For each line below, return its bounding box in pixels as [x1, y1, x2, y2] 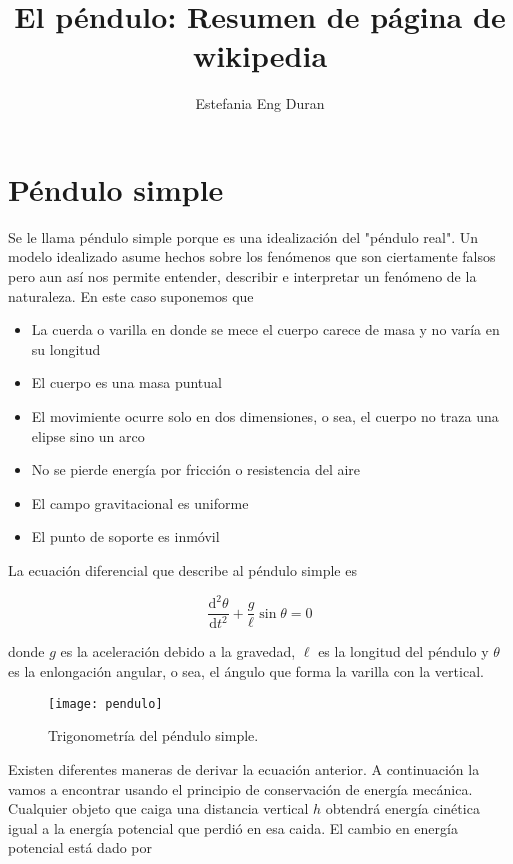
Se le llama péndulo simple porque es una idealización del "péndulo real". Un [8, 226, 479, 247]
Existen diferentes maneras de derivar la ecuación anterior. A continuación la [8, 758, 480, 779]
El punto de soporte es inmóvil [31, 526, 220, 547]
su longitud [31, 338, 101, 359]
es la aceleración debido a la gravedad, [60, 641, 296, 662]
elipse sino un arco [31, 425, 145, 446]
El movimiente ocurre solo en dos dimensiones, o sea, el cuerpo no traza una [31, 406, 499, 426]
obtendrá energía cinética [325, 798, 480, 819]
